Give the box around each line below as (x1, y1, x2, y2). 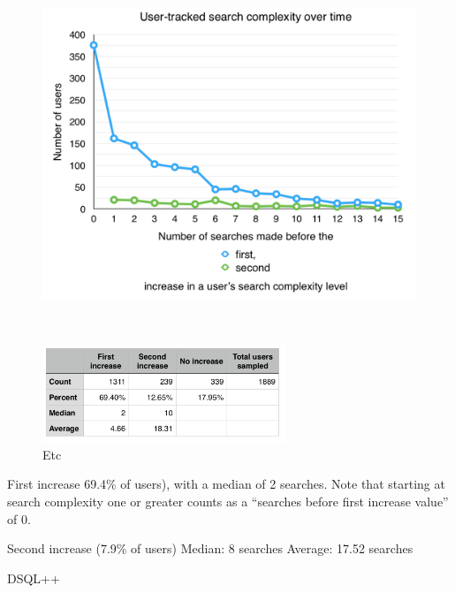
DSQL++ (7, 568, 60, 587)
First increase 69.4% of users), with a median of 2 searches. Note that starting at (7, 475, 445, 493)
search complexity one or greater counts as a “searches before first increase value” (7, 491, 449, 510)
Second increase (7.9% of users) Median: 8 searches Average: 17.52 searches (7, 539, 413, 558)
